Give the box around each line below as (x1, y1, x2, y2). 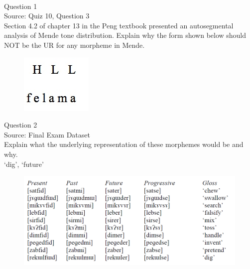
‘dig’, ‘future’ (4, 158, 44, 169)
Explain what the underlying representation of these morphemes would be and (4, 139, 244, 149)
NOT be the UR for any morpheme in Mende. (4, 39, 145, 50)
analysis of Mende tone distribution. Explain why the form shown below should (4, 30, 247, 40)
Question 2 (4, 120, 37, 130)
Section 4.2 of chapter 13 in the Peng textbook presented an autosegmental (4, 20, 234, 30)
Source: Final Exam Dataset (4, 129, 90, 139)
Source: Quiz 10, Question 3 (4, 10, 90, 21)
